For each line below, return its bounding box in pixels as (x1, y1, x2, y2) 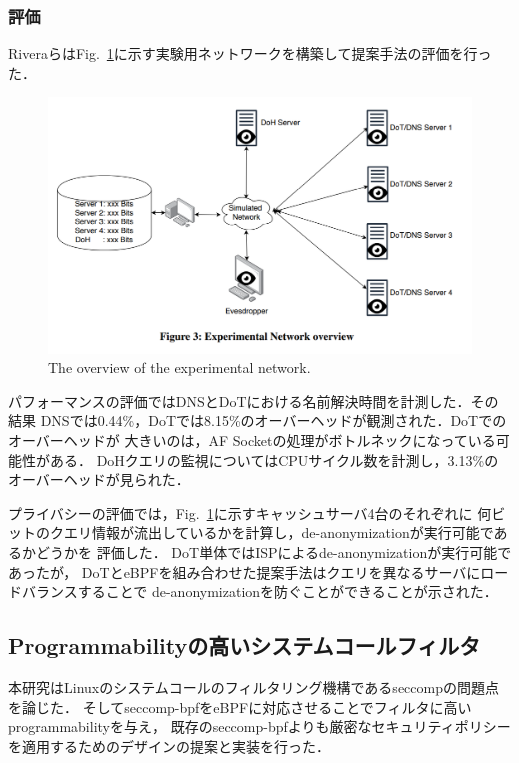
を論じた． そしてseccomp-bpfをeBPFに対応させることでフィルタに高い (8, 696, 472, 717)
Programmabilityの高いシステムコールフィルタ (8, 630, 481, 661)
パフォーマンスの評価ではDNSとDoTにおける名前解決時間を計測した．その (8, 390, 499, 411)
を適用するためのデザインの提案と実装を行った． (8, 735, 330, 756)
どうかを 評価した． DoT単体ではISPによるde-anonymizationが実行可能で (35, 542, 512, 563)
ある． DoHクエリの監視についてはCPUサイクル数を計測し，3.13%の (49, 449, 499, 470)
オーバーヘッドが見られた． (8, 469, 190, 490)
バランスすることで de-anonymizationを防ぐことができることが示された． (21, 581, 498, 602)
